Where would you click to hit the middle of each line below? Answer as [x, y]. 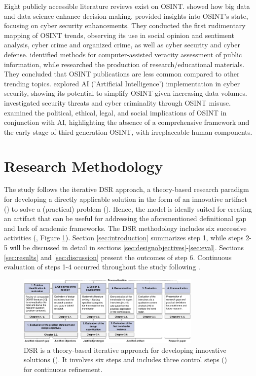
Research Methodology [84, 166]
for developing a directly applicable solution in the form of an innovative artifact [126, 199]
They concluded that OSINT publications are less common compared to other [122, 74]
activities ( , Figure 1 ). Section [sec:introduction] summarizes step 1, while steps [124, 238]
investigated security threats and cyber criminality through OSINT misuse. [117, 102]
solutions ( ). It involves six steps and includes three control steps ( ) [126, 359]
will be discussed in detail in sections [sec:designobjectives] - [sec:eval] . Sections [127, 247]
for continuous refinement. [63, 369]
